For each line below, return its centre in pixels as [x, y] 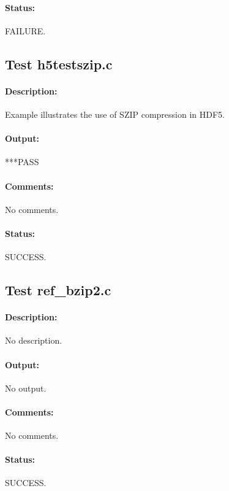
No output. [26, 388]
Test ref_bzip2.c [58, 290]
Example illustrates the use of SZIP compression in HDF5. [115, 114]
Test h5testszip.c [59, 64]
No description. [34, 340]
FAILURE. [25, 30]
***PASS [22, 162]
